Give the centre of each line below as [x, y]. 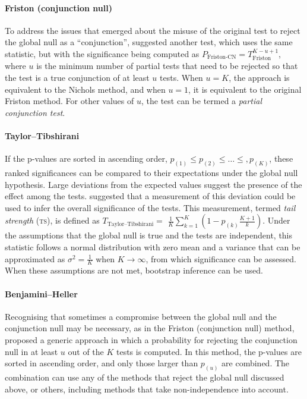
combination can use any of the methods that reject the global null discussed [145, 377]
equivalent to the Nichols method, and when [85, 89]
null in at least [31, 351]
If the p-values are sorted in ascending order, [86, 158]
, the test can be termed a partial [201, 101]
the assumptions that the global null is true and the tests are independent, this [149, 235]
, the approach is [259, 77]
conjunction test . [35, 112]
